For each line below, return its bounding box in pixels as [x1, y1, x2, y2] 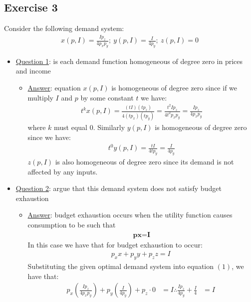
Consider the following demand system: [4, 23, 124, 33]
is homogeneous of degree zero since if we [111, 82, 238, 93]
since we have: [27, 132, 71, 142]
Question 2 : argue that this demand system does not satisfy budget [15, 183, 222, 193]
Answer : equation [27, 82, 81, 93]
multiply [27, 92, 53, 102]
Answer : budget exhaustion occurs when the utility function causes [27, 209, 233, 220]
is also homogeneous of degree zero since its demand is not [55, 156, 234, 166]
